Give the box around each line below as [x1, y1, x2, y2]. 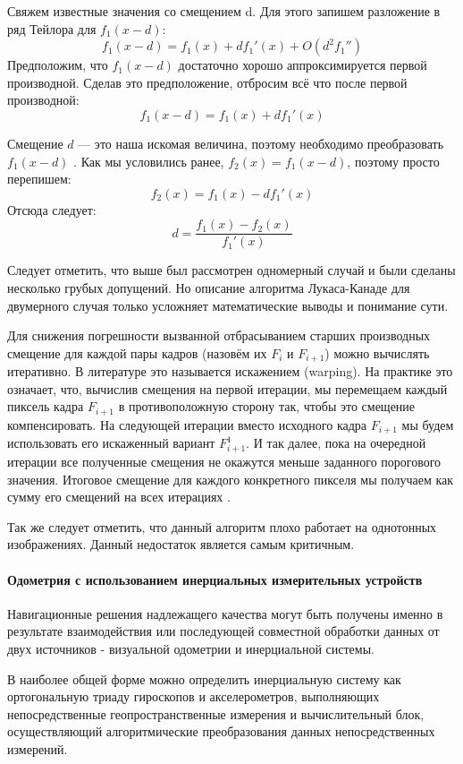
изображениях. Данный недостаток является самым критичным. [7, 535, 355, 554]
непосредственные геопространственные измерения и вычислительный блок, [7, 704, 425, 723]
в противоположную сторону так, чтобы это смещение [118, 397, 416, 416]
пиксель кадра [7, 397, 84, 416]
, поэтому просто [347, 151, 440, 170]
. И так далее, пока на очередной [246, 434, 426, 452]
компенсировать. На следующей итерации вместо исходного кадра [7, 415, 367, 434]
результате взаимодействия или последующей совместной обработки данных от [7, 622, 440, 640]
